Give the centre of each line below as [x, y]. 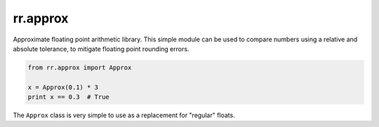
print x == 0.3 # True [69, 97]
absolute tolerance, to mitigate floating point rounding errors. [101, 48]
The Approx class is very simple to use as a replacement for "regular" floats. [124, 115]
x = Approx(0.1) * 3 [63, 87]
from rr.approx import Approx [80, 67]
